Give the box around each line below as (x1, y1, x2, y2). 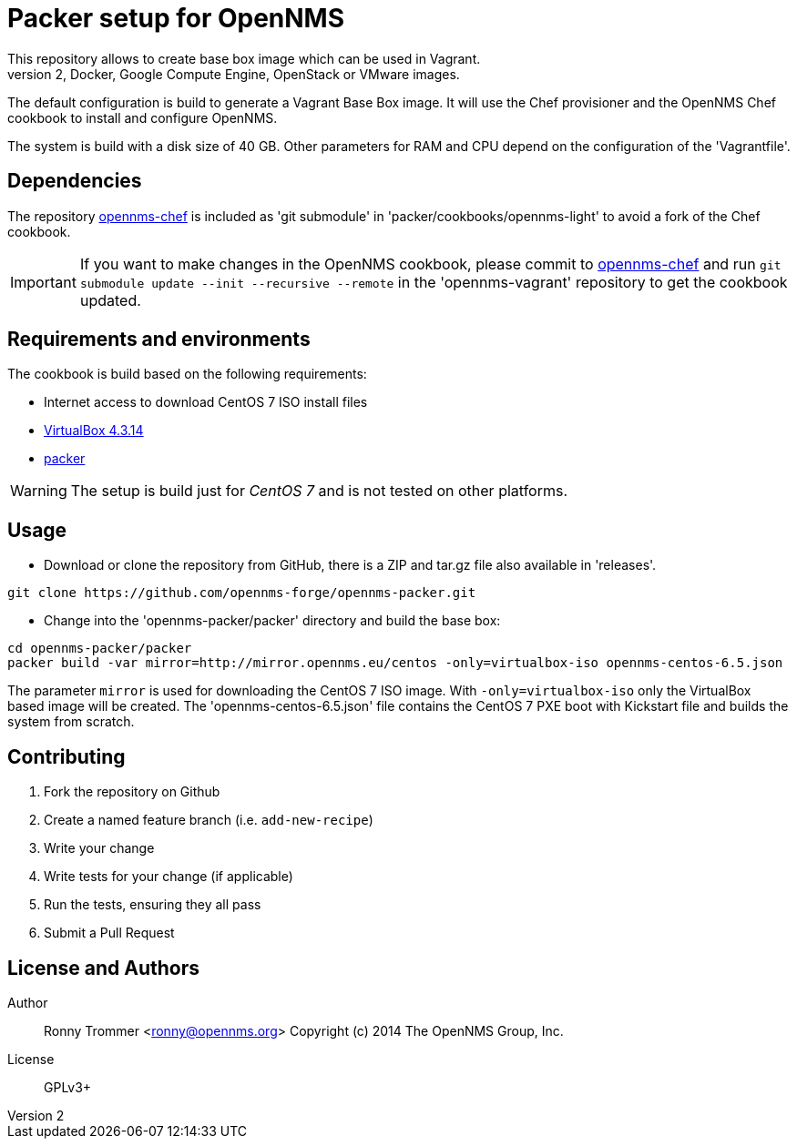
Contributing (7, 745, 126, 768)
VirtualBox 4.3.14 (44, 422, 144, 439)
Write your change (44, 840, 155, 857)
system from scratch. (7, 714, 135, 730)
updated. (79, 290, 141, 309)
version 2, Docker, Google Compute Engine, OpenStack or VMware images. (7, 66, 460, 82)
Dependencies (7, 169, 142, 193)
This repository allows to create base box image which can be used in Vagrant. (7, 50, 481, 66)
